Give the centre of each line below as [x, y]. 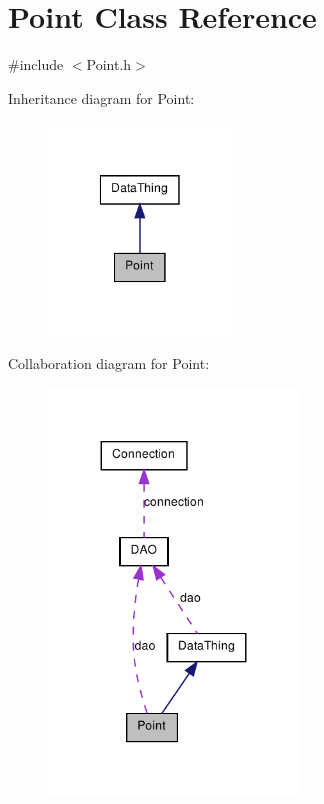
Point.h [109, 64]
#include [36, 64]
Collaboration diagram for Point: [109, 363]
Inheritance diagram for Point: [101, 97]
